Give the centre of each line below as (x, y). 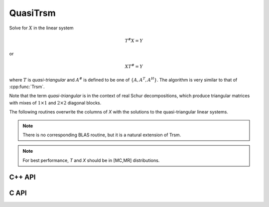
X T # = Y (134, 66)
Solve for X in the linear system (42, 28)
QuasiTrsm (32, 13)
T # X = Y (134, 40)
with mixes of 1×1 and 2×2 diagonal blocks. (55, 103)
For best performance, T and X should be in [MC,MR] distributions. (91, 160)
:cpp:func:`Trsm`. (27, 87)
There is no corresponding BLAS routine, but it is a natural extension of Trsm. (102, 135)
